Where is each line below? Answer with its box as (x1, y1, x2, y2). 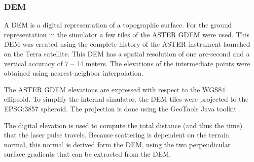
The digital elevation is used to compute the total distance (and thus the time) (4, 120, 243, 130)
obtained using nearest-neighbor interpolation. (4, 68, 144, 78)
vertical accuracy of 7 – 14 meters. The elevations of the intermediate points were (4, 58, 250, 68)
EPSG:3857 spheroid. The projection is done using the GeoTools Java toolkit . (4, 103, 241, 113)
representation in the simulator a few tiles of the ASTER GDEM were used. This (4, 29, 250, 39)
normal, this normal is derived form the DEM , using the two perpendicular (4, 139, 231, 149)
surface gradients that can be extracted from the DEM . (4, 149, 171, 159)
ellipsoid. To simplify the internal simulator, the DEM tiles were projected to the (4, 94, 249, 104)
